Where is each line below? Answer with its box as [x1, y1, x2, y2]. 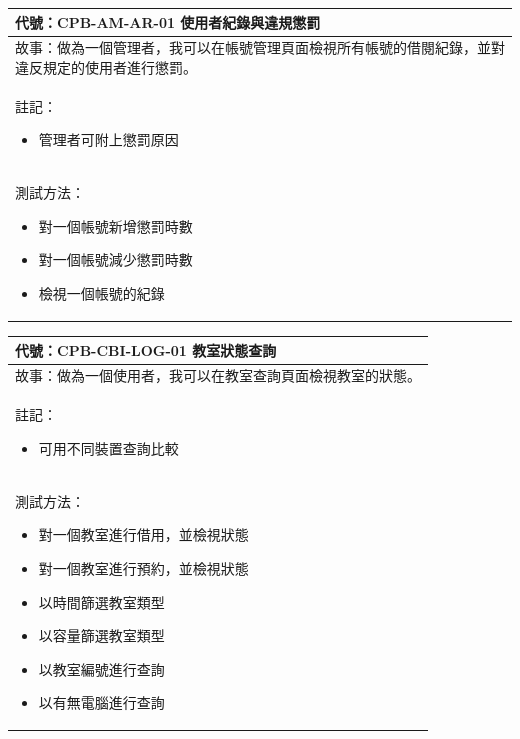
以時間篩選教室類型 [38, 591, 165, 612]
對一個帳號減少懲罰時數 [38, 249, 193, 270]
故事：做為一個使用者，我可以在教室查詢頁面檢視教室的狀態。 [15, 365, 421, 386]
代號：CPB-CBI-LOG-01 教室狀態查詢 [15, 339, 277, 360]
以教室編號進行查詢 [38, 658, 165, 679]
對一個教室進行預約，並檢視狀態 [38, 557, 249, 578]
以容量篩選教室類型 [38, 625, 165, 646]
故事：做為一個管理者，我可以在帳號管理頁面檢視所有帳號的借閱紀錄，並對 [15, 37, 505, 58]
